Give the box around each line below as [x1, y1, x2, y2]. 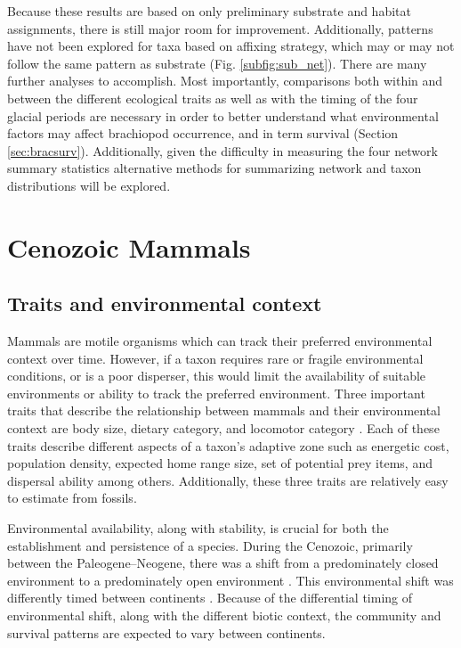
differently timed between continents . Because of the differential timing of [7, 588, 413, 607]
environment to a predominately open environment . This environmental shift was [7, 570, 454, 589]
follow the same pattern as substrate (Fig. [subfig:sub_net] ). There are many [7, 53, 427, 72]
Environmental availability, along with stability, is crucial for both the [7, 519, 389, 537]
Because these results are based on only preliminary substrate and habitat [7, 2, 411, 20]
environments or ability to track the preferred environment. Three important [7, 383, 425, 402]
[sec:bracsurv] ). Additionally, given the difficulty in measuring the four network [7, 141, 438, 160]
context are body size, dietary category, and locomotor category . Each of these [7, 419, 440, 438]
